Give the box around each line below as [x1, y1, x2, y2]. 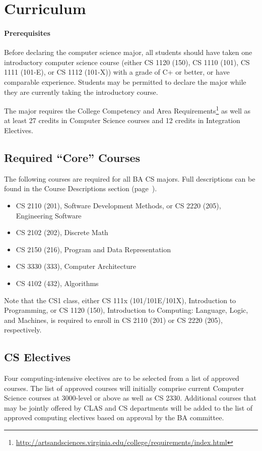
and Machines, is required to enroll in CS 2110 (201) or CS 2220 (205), [4, 314, 223, 325]
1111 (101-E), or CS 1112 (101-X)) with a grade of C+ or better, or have [4, 67, 230, 77]
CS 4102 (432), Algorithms [16, 277, 99, 288]
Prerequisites [4, 27, 50, 38]
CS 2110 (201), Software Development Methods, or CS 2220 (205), [16, 200, 221, 210]
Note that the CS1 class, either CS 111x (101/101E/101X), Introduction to [4, 295, 236, 305]
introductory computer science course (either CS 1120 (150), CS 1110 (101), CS [4, 57, 250, 67]
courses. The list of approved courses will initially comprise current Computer [4, 382, 244, 393]
